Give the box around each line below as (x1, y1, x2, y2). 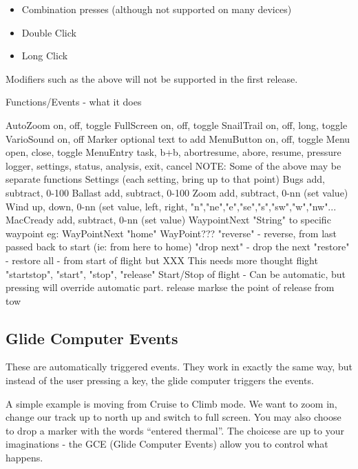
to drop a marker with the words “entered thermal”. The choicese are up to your (6, 423, 344, 437)
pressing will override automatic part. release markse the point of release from (6, 280, 335, 295)
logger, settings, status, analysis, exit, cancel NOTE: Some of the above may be (6, 158, 341, 172)
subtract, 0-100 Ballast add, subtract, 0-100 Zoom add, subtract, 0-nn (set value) (6, 185, 348, 199)
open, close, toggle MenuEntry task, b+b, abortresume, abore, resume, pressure (6, 145, 341, 159)
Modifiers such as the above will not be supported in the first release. (6, 71, 298, 86)
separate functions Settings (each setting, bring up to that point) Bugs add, (6, 172, 325, 186)
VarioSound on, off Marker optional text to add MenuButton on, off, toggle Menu (6, 131, 350, 146)
